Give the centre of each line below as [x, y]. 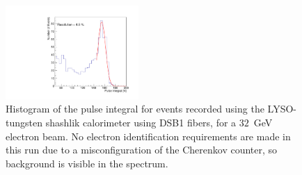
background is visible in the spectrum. [87, 163]
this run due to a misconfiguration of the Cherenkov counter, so [142, 150]
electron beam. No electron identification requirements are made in [148, 136]
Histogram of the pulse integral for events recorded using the [135, 109]
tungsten [24, 123]
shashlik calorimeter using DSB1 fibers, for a [141, 123]
